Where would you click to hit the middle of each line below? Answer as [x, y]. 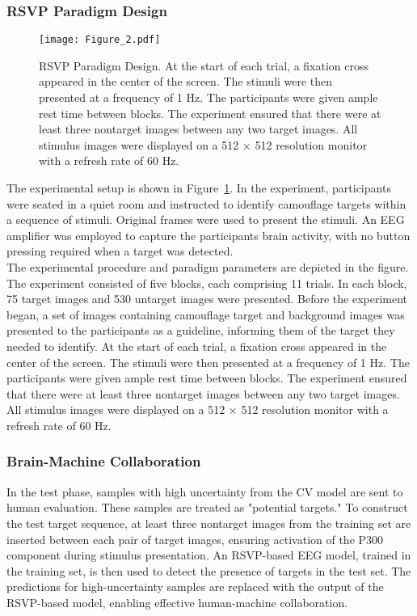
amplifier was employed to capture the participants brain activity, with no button [208, 235]
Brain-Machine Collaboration [104, 461]
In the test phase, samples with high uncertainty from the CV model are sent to [205, 491]
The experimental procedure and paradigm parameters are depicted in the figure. [208, 267]
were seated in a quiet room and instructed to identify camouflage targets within [206, 203]
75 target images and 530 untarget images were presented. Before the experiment [207, 299]
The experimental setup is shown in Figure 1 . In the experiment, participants [199, 188]
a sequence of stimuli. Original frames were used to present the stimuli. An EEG [206, 219]
